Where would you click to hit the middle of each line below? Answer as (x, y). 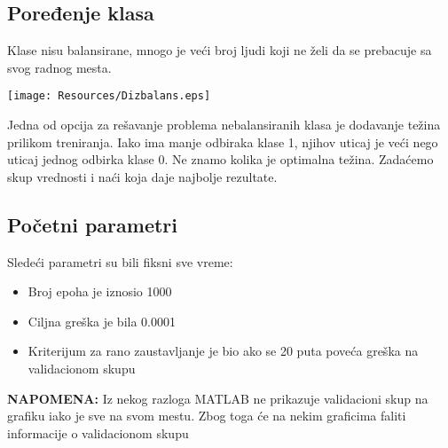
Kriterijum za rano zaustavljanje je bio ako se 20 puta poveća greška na (223, 351)
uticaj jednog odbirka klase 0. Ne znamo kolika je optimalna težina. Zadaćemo (220, 159)
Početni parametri (93, 224)
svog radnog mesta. (59, 67)
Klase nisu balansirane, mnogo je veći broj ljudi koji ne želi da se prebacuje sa (220, 50)
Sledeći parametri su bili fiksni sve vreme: (120, 261)
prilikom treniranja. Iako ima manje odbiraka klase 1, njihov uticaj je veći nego (223, 141)
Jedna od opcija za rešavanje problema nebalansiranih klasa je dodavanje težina (224, 125)
